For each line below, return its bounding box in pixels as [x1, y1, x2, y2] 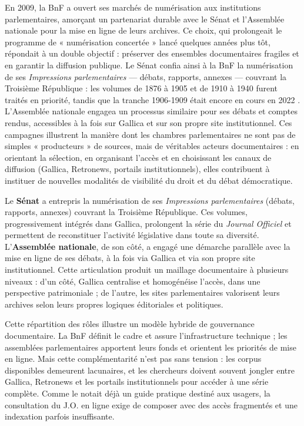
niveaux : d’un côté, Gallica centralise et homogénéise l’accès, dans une [5, 275, 260, 287]
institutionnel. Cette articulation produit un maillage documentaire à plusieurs [5, 263, 289, 276]
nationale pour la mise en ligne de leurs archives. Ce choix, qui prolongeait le [5, 24, 282, 37]
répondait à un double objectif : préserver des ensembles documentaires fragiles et [5, 47, 299, 60]
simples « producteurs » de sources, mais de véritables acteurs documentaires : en [5, 140, 299, 152]
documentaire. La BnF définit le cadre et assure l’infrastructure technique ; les [5, 329, 288, 342]
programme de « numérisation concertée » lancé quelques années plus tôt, [5, 35, 270, 48]
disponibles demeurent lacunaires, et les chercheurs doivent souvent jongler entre [5, 364, 295, 376]
